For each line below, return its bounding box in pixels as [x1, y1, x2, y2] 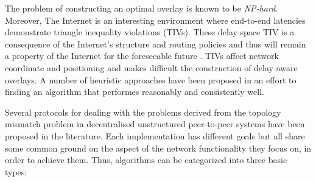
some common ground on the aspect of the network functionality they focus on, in [5, 141, 312, 154]
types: [5, 165, 27, 178]
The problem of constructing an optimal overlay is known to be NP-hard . [5, 2, 278, 14]
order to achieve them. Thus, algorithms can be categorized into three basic [5, 153, 287, 166]
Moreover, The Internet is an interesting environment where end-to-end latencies [5, 13, 306, 26]
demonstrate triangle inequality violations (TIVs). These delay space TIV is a [5, 26, 295, 38]
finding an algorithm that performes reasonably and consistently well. [5, 85, 264, 98]
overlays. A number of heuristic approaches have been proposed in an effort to [5, 73, 297, 86]
